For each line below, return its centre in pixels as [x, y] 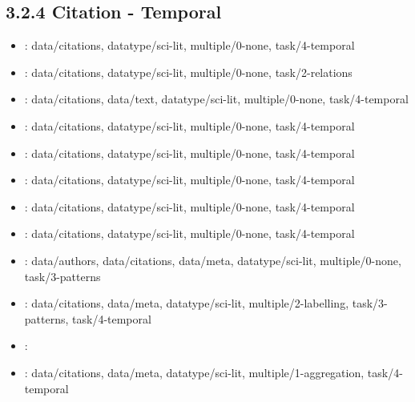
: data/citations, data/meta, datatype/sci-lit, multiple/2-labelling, [187, 303]
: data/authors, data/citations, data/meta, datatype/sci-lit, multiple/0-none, [213, 260]
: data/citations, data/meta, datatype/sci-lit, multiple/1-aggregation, [194, 372]
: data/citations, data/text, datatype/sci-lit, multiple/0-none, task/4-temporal [216, 99]
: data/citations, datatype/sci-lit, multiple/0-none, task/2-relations [188, 72]
